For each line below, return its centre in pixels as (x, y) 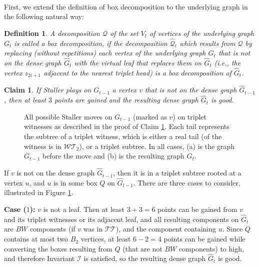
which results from (207, 43)
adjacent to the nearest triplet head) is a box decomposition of (137, 72)
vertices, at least (106, 239)
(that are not (142, 248)
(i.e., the (227, 62)
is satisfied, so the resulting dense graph (145, 258)
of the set (124, 33)
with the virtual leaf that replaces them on (138, 62)
